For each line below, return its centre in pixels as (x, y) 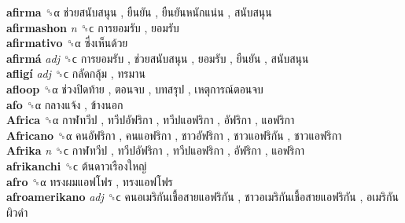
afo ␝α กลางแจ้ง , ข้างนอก (65, 104)
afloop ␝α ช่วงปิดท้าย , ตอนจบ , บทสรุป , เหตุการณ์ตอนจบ (135, 88)
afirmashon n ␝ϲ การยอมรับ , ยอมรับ (93, 27)
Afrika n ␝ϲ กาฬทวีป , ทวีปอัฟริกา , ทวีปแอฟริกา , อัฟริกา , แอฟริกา (156, 150)
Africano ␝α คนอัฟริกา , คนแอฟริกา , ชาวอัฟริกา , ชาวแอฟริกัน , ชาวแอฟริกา (174, 135)
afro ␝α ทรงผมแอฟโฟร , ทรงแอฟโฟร (90, 181)
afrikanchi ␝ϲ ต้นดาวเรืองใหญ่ (77, 165)
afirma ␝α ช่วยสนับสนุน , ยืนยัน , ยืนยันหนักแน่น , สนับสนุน (139, 12)
